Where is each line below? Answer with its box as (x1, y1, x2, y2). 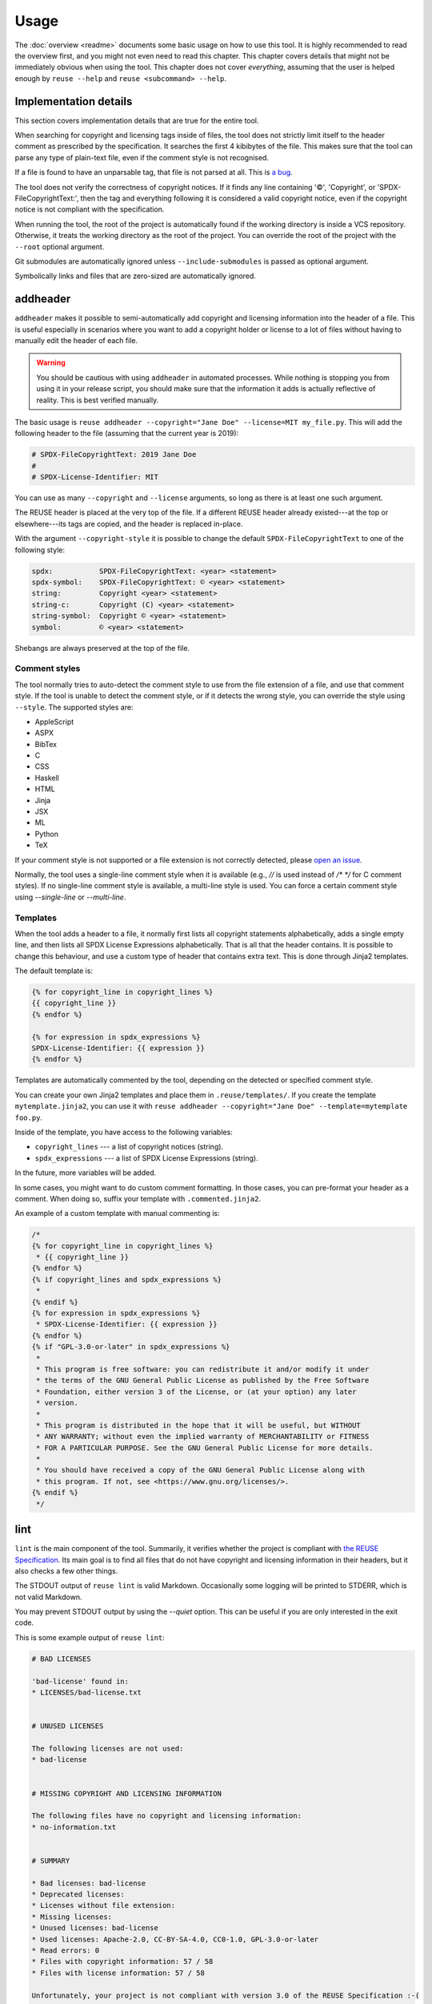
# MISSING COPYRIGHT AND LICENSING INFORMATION (31, 1788, 222, 1798)
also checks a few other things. (14, 1566, 118, 1575)
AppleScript (34, 717, 74, 726)
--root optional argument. (14, 241, 105, 252)
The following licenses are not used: (31, 1743, 184, 1753)
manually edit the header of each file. (14, 336, 138, 345)
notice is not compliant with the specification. (14, 204, 165, 214)
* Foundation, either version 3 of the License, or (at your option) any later (36, 1387, 357, 1396)
